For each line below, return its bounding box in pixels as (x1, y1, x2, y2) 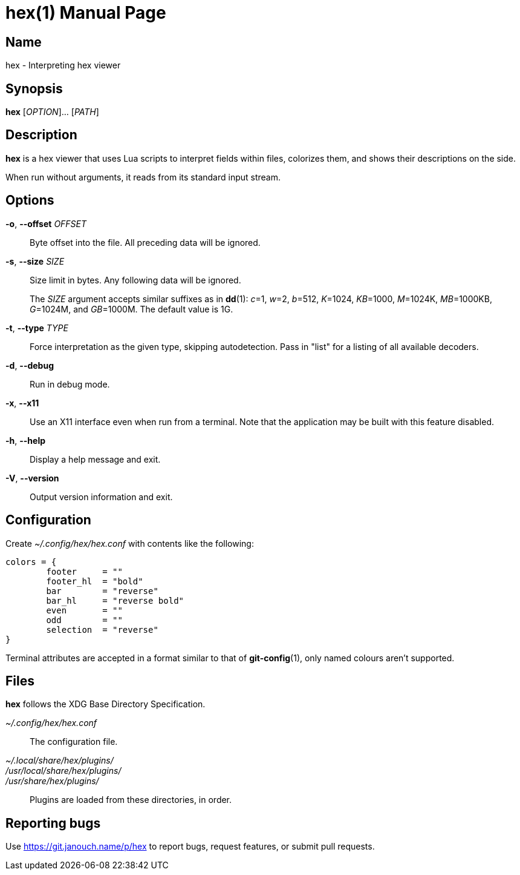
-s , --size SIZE (5, 256, 65, 266)
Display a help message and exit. (30, 454, 161, 464)
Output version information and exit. (30, 491, 173, 502)
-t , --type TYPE (5, 322, 68, 333)
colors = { (5, 556, 57, 567)
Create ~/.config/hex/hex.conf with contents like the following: (5, 538, 254, 549)
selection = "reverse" (46, 624, 158, 635)
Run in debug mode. (30, 378, 110, 389)
